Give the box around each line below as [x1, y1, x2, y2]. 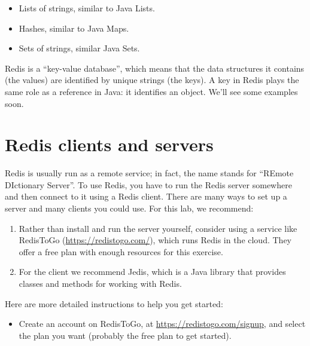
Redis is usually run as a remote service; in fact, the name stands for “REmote [5, 167, 294, 179]
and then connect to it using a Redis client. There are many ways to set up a [5, 190, 287, 203]
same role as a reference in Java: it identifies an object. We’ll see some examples [5, 85, 298, 97]
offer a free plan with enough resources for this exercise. [19, 245, 223, 258]
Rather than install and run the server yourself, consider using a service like [19, 222, 297, 234]
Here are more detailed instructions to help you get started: [5, 297, 223, 310]
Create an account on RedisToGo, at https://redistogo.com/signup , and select [19, 317, 306, 330]
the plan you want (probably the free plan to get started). [19, 329, 232, 341]
